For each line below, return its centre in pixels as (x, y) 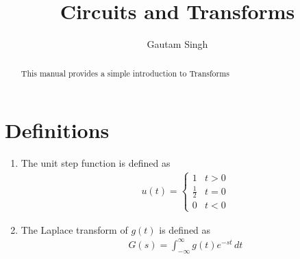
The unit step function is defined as (96, 163)
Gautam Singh (177, 44)
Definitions (57, 130)
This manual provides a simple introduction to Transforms (125, 73)
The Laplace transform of (74, 229)
